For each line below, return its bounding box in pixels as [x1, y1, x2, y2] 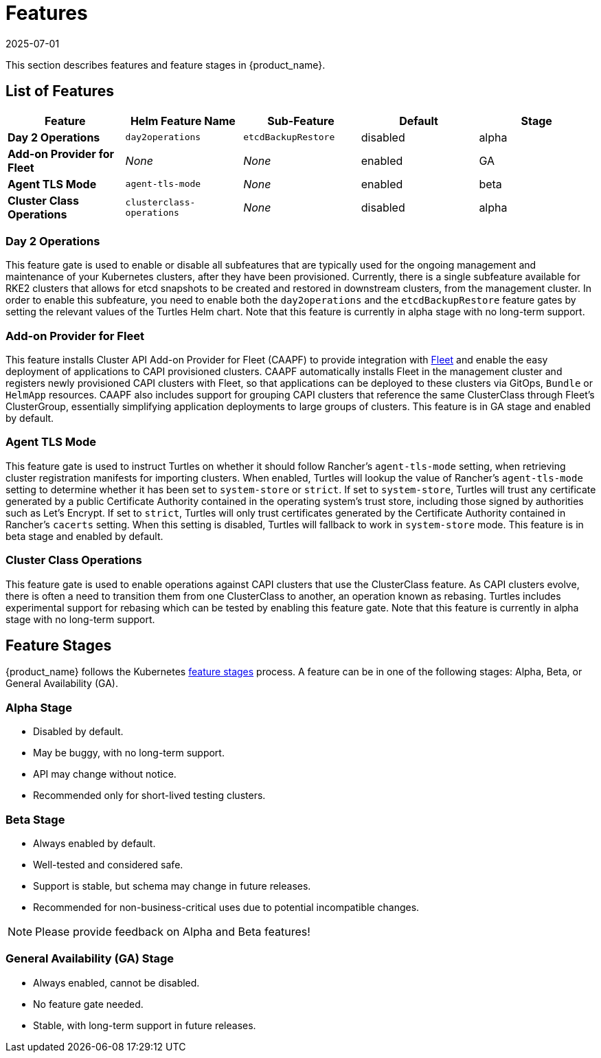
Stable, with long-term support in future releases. [33, 1019, 256, 1031]
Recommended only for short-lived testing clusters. [33, 789, 266, 802]
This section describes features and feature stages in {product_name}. [5, 58, 326, 71]
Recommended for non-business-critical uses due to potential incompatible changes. [33, 901, 420, 913]
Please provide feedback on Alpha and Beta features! [35, 924, 310, 938]
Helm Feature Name [130, 113, 236, 128]
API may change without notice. [33, 768, 177, 780]
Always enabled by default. [33, 837, 156, 849]
